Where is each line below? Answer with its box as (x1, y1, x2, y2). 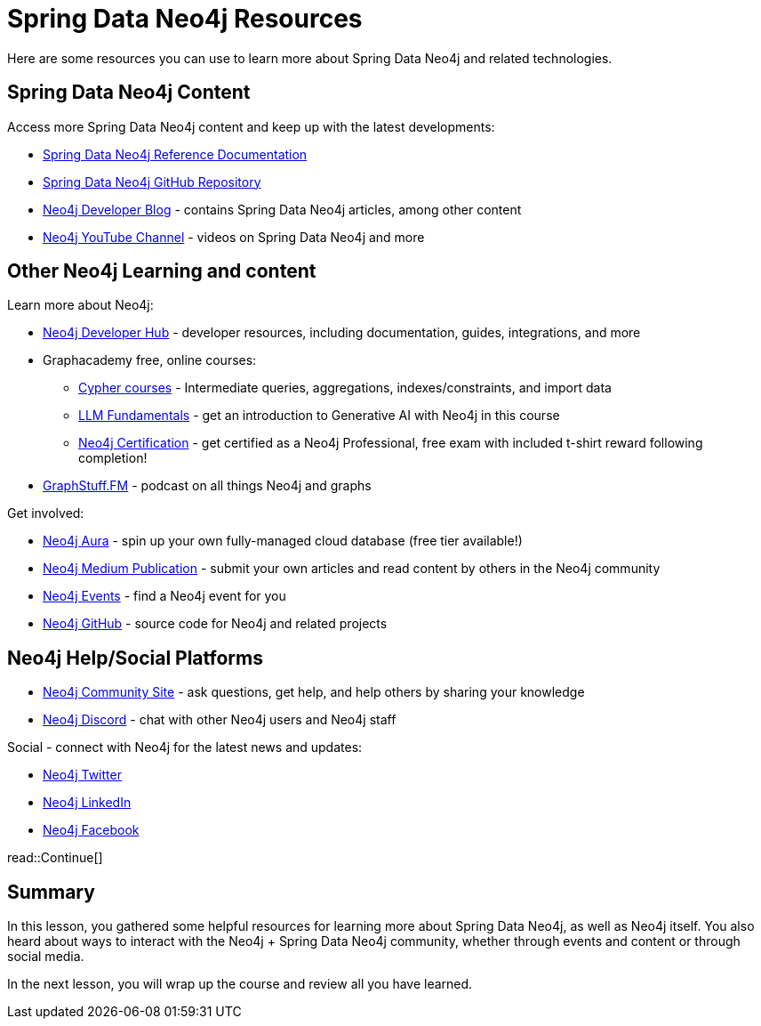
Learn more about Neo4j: (7, 297, 154, 313)
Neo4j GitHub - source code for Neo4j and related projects (43, 616, 388, 632)
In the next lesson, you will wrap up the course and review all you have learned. (7, 976, 473, 992)
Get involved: (7, 505, 84, 521)
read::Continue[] (7, 850, 103, 866)
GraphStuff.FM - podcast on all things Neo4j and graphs (43, 478, 372, 494)
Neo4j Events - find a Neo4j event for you (43, 588, 286, 604)
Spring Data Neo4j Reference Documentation (43, 146, 308, 162)
